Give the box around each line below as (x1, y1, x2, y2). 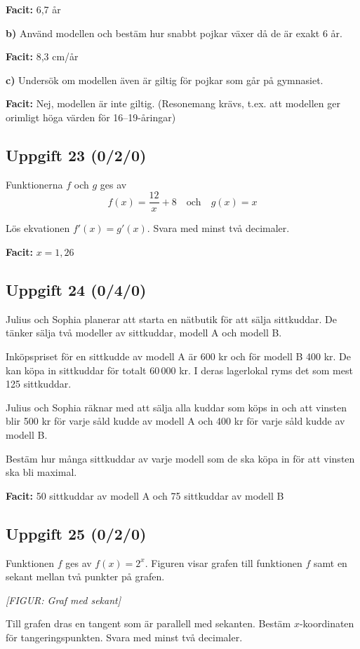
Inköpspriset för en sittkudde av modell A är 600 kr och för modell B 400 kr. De (6, 349, 352, 363)
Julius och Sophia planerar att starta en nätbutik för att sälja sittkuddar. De (6, 311, 337, 326)
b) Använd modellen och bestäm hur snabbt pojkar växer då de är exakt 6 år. (6, 25, 342, 40)
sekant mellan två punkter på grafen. (6, 569, 165, 584)
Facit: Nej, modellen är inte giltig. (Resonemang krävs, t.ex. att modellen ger (6, 96, 340, 111)
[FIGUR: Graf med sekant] (6, 592, 121, 607)
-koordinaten (299, 616, 354, 631)
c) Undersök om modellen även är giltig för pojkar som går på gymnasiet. (6, 72, 324, 87)
